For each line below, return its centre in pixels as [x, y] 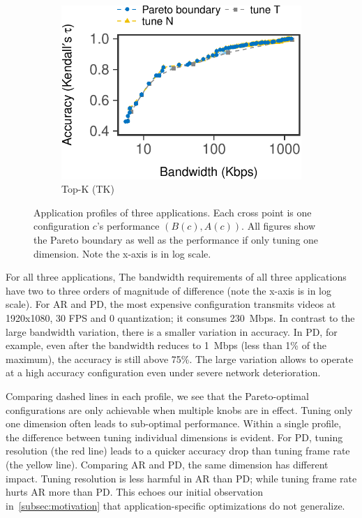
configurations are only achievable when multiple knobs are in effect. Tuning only [179, 409]
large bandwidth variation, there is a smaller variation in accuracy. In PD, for [172, 331]
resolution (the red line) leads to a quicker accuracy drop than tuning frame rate [178, 451]
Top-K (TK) [88, 189]
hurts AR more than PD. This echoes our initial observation [134, 492]
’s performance [128, 226]
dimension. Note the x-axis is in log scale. [122, 253]
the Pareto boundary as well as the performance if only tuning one [176, 240]
